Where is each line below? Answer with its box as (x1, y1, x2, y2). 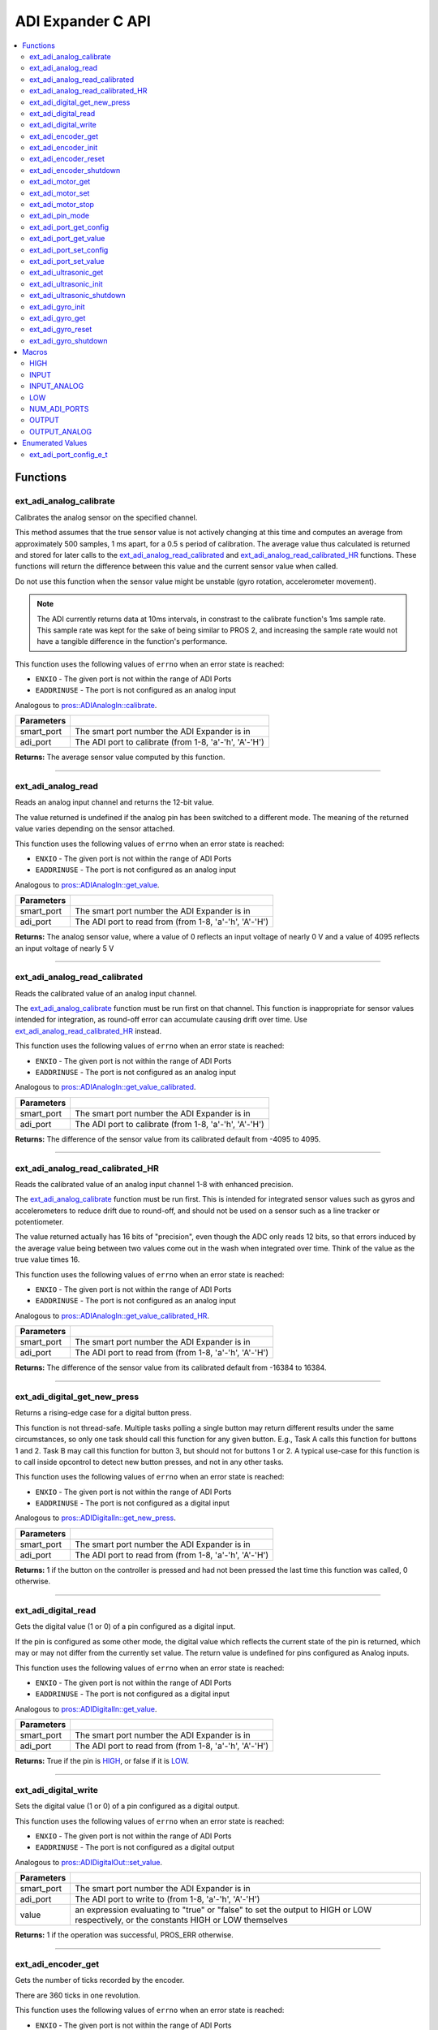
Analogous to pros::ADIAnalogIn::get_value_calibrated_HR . (15, 1311, 210, 1320)
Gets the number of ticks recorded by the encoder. (15, 1976, 185, 1985)
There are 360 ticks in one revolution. (15, 1990, 141, 2000)
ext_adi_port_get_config (29, 222, 109, 231)
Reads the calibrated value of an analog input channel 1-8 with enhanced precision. (15, 1179, 294, 1189)
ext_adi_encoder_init (29, 143, 98, 153)
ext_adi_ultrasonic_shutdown (29, 291, 126, 300)
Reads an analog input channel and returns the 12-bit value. (15, 797, 214, 807)
